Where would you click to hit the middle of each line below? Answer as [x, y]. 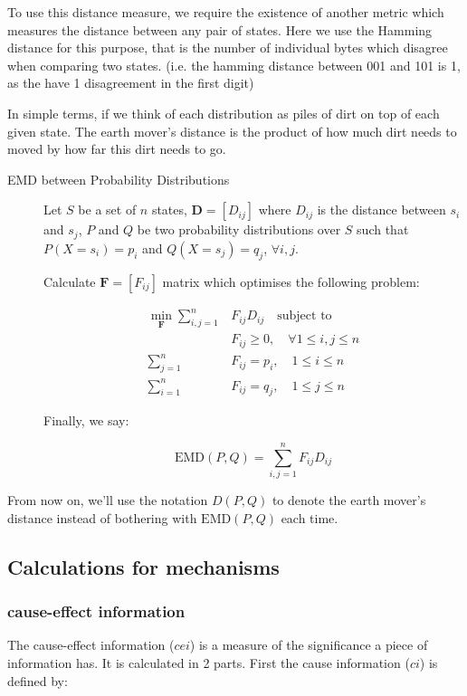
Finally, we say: [86, 420]
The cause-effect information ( [91, 645]
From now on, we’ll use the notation [108, 500]
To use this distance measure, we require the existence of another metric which [226, 12]
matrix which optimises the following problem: [291, 281]
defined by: [38, 680]
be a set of [107, 210]
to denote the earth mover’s [349, 500]
